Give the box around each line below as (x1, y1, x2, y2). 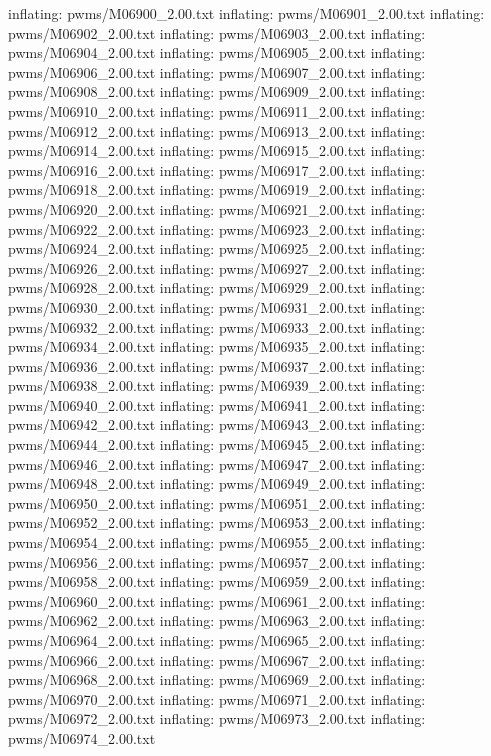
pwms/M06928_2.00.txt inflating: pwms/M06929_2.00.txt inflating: (8, 277, 426, 298)
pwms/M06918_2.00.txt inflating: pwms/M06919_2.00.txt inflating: (8, 179, 426, 200)
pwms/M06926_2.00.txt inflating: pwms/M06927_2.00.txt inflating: (8, 257, 426, 278)
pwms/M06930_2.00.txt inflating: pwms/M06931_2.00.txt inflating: (8, 296, 426, 317)
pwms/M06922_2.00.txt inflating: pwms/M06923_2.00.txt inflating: (8, 218, 426, 239)
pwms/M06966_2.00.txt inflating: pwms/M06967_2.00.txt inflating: (8, 649, 426, 670)
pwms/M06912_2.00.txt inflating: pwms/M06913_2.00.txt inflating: (8, 120, 426, 141)
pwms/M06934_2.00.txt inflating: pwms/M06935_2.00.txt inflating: (8, 336, 426, 357)
